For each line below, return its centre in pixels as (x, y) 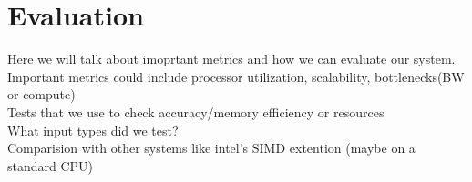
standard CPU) (51, 165)
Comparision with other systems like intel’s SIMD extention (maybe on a (211, 148)
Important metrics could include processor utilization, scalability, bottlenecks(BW (236, 76)
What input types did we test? (93, 130)
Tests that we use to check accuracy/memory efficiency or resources (196, 111)
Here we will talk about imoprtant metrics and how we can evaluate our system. (231, 59)
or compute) (41, 94)
